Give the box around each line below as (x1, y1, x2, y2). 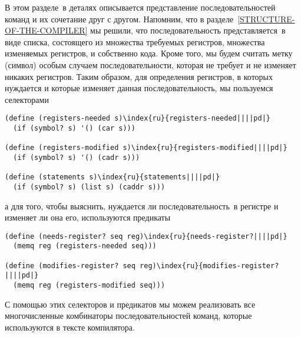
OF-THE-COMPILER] (5, 24, 88, 36)
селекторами (5, 93, 49, 105)
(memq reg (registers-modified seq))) (13, 281, 166, 290)
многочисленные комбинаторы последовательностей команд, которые (5, 309, 252, 322)
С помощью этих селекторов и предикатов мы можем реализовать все (5, 298, 256, 310)
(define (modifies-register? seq (5, 261, 135, 270)
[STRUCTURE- (237, 12, 295, 25)
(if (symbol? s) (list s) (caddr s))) (13, 182, 166, 191)
